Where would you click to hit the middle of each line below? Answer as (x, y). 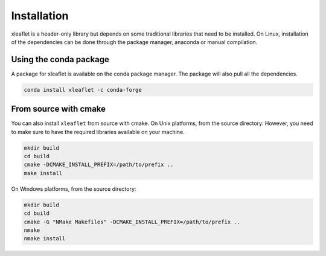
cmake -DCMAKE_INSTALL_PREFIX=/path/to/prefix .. (99, 165)
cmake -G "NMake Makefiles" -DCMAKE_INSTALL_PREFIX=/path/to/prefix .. (132, 222)
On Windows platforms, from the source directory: (74, 189)
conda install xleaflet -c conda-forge (83, 90)
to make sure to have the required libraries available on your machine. (98, 132)
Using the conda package (60, 59)
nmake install (45, 239)
